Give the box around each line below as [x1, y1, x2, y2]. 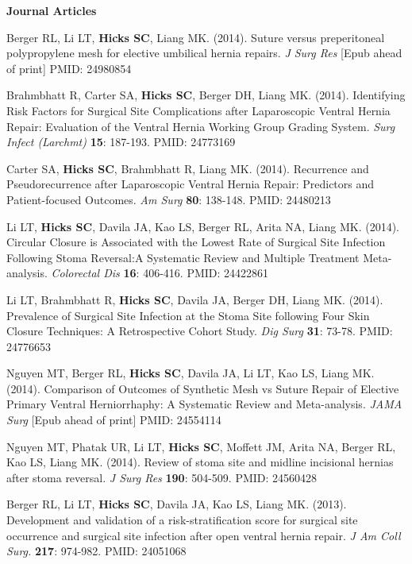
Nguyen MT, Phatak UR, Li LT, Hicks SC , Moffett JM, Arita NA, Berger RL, [6, 438, 396, 454]
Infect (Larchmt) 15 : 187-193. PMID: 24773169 [6, 133, 236, 150]
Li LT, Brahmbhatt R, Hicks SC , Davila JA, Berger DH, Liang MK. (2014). [6, 291, 383, 307]
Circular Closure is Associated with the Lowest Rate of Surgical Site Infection [6, 234, 386, 250]
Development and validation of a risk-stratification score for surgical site [6, 512, 358, 528]
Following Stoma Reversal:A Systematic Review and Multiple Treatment [6, 249, 360, 265]
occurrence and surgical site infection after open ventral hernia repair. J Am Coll [6, 527, 401, 543]
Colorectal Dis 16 [51, 265, 137, 281]
